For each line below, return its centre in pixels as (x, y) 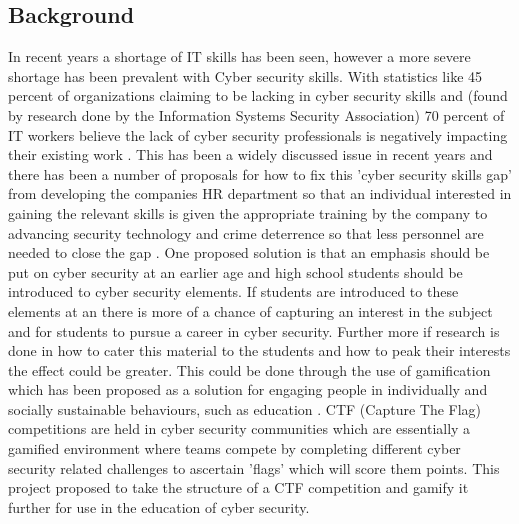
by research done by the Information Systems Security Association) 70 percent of (256, 114)
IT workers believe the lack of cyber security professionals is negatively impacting (258, 134)
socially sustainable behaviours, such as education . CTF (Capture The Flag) (245, 408)
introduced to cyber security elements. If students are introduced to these (233, 291)
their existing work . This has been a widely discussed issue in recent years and (250, 154)
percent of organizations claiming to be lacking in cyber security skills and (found (258, 95)
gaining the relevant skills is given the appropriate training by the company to (248, 212)
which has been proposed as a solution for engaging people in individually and (248, 389)
